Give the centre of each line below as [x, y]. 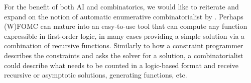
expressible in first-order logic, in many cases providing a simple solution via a [124, 36]
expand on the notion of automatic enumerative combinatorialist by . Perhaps [124, 16]
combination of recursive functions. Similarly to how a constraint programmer [124, 45]
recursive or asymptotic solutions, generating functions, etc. [96, 75]
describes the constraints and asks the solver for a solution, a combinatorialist [124, 55]
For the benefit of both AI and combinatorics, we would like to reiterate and [121, 6]
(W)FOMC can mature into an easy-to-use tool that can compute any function [126, 26]
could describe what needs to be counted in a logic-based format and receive [121, 65]
